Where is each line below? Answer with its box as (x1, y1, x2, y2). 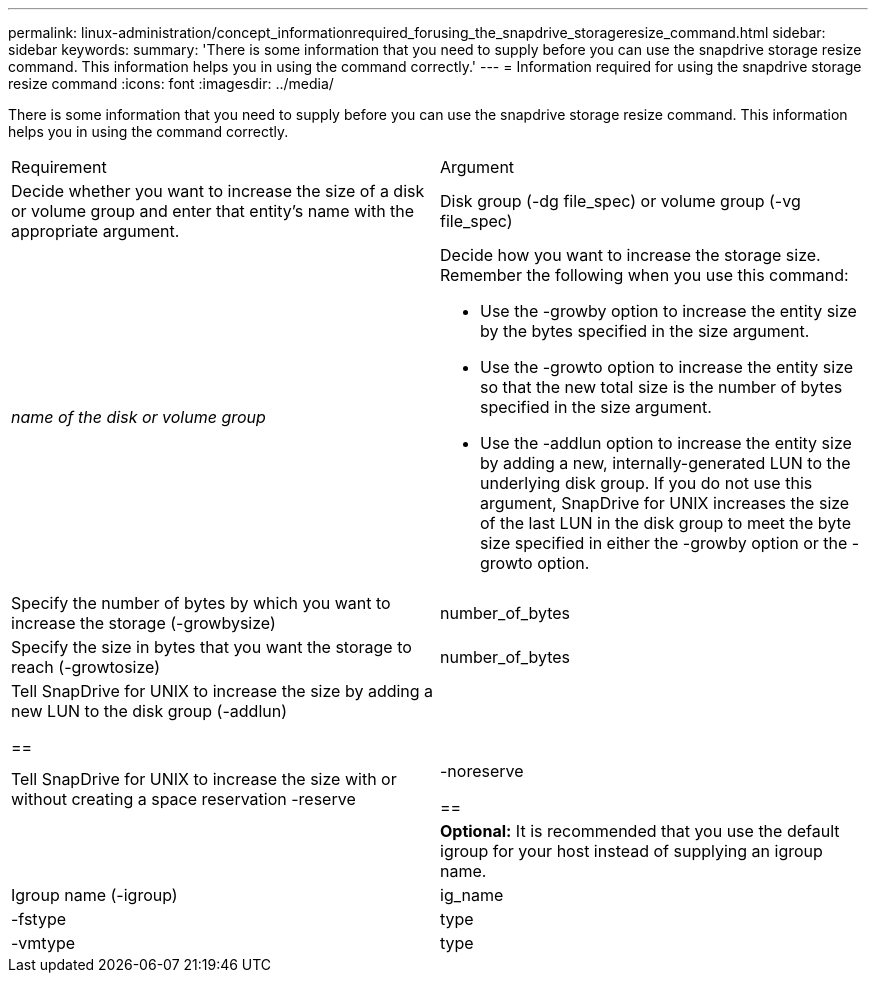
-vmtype (11, 933, 76, 953)
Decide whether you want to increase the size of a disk (11, 181, 425, 201)
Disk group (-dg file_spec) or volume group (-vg (440, 191, 801, 211)
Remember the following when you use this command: (440, 265, 849, 285)
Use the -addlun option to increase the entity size (480, 433, 852, 453)
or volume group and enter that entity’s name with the (11, 201, 415, 221)
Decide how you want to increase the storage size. (440, 245, 821, 265)
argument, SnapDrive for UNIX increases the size (480, 493, 850, 513)
